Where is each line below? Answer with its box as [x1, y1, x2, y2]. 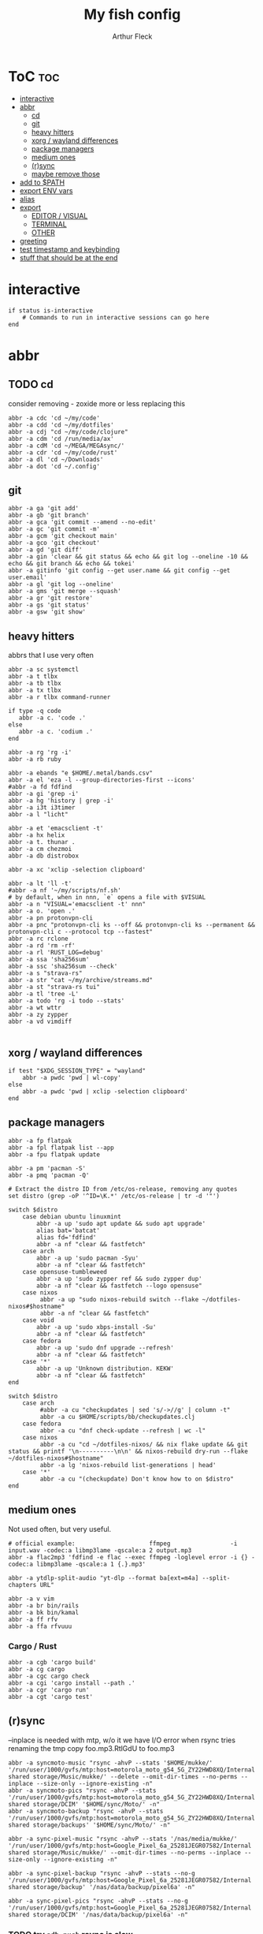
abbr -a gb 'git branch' [8, 511, 90, 520]
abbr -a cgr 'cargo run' [8, 1686, 90, 1693]
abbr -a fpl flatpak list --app [8, 1144, 114, 1152]
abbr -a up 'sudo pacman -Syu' [36, 1254, 139, 1262]
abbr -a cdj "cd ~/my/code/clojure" [8, 427, 128, 435]
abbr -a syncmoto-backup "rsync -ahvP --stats [8, 1807, 164, 1815]
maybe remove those [31, 169, 101, 178]
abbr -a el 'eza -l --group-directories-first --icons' [8, 776, 195, 784]
